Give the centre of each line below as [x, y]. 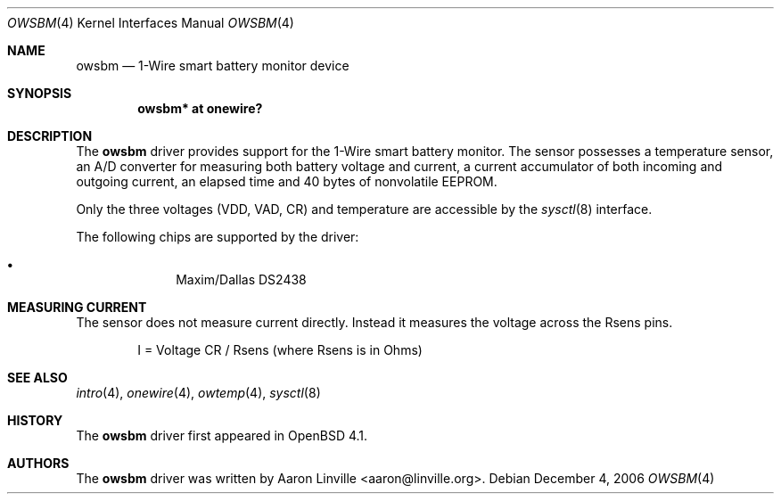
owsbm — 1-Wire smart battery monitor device [213, 66]
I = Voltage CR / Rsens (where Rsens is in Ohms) [280, 350]
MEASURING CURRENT [77, 307]
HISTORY [35, 420]
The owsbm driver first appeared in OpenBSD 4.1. [222, 435]
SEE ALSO [37, 378]
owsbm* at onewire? [200, 108]
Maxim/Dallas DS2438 [241, 279]
